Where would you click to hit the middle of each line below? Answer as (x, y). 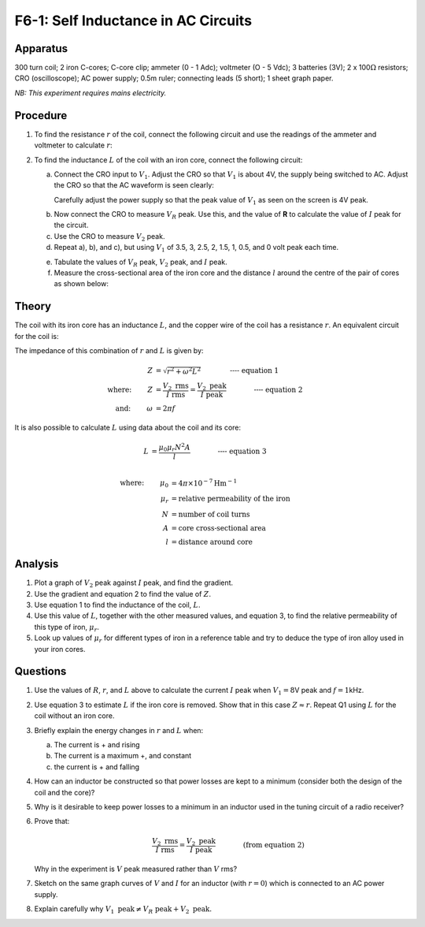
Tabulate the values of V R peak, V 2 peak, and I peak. (140, 262)
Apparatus (41, 48)
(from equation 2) (273, 845)
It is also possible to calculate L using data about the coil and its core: (128, 428)
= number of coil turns (211, 514)
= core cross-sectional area (219, 528)
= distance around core (212, 542)
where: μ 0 (144, 484)
